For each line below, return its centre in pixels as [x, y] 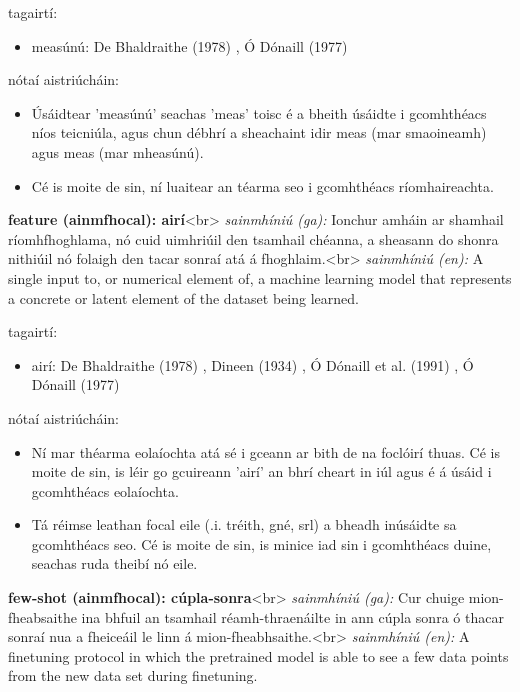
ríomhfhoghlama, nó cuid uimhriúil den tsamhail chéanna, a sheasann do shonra [253, 238]
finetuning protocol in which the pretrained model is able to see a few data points [258, 655]
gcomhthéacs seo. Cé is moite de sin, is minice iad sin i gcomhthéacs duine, [261, 543]
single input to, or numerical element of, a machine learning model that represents [260, 277]
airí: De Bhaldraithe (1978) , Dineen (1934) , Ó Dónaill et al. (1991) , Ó [252, 364]
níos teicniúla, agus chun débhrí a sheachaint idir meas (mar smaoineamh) [259, 132]
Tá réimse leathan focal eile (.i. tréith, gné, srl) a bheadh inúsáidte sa [244, 524]
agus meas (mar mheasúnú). [117, 151]
